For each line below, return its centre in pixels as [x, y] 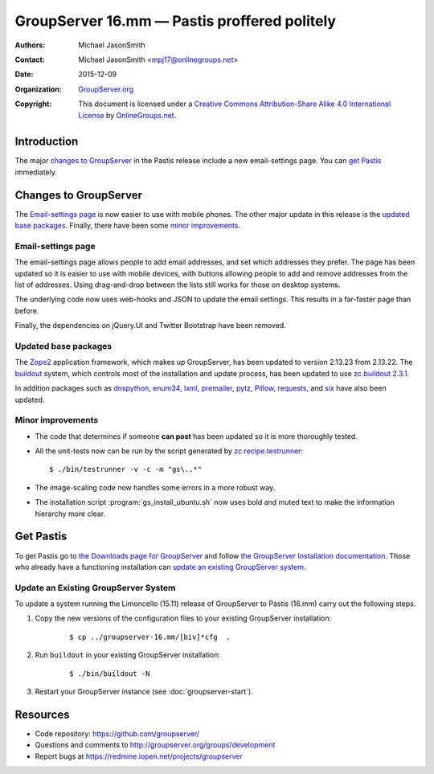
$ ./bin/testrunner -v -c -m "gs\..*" [126, 469]
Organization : [38, 89]
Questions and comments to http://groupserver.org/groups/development [155, 745]
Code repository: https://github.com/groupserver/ [117, 733]
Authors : [30, 45]
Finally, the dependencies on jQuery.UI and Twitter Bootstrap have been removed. [151, 326]
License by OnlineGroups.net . [127, 115]
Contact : [30, 59]
